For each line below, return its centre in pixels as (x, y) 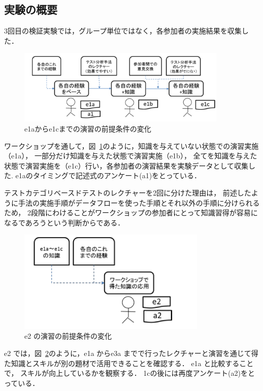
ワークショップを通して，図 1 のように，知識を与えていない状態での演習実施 (131, 145)
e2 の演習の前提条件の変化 (68, 336)
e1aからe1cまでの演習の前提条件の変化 (88, 129)
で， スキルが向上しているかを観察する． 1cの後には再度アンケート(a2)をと (129, 373)
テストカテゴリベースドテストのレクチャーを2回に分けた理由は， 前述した (128, 193)
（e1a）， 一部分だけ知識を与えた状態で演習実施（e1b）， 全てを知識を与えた (131, 156)
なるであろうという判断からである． (64, 222)
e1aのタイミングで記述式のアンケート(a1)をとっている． (108, 175)
